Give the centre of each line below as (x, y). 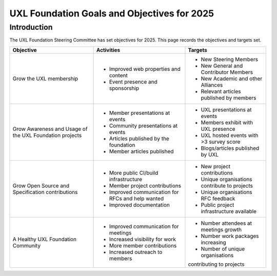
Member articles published (141, 151)
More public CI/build (134, 173)
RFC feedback (218, 199)
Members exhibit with (227, 122)
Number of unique (223, 249)
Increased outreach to (136, 252)
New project (216, 166)
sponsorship (124, 88)
